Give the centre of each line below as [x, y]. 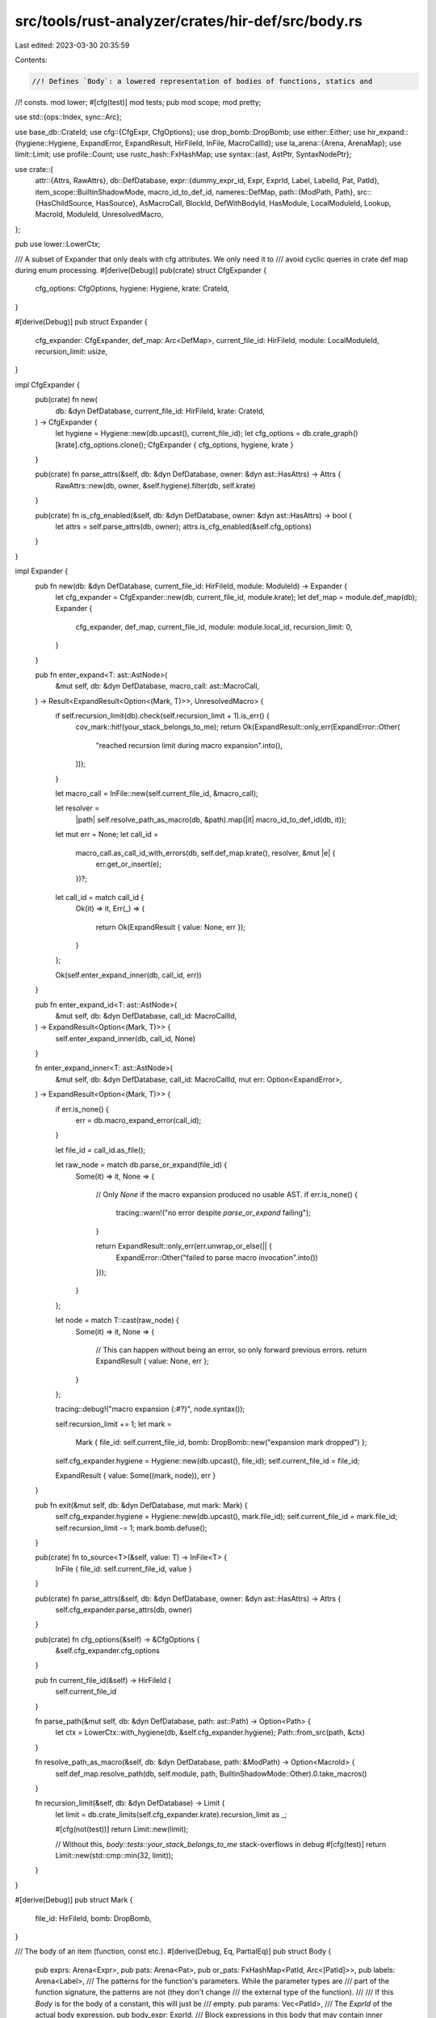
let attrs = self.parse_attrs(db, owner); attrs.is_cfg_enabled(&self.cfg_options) [184, 527]
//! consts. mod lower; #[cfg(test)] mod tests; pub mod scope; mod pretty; [138, 102]
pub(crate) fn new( [67, 400]
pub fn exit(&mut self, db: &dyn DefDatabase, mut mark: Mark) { [141, 1505]
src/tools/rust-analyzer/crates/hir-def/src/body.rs [189, 21]
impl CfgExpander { [47, 384]
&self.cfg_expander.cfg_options [108, 1651]
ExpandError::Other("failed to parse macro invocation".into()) [217, 1257]
